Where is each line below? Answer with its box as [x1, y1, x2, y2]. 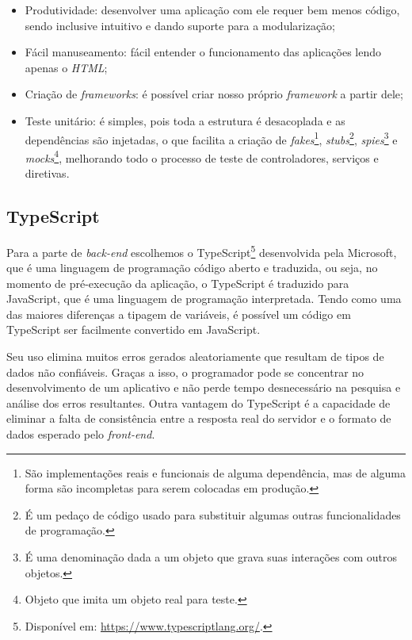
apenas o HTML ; [25, 59, 108, 75]
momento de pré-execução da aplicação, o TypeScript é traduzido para [6, 274, 349, 291]
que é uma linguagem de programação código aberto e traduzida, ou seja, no [6, 259, 378, 276]
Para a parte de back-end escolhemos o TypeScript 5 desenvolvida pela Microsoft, [6, 241, 397, 260]
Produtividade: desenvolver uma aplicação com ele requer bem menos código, [25, 2, 400, 17]
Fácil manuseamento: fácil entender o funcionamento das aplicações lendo [25, 44, 382, 60]
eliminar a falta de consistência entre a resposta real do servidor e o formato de [6, 410, 391, 427]
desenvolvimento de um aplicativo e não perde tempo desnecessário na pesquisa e [6, 379, 401, 396]
